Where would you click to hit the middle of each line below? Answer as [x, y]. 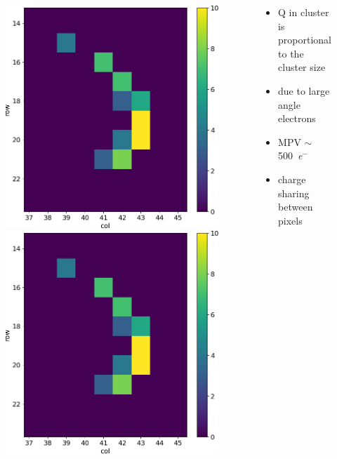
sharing [294, 193]
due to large [304, 90]
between [296, 207]
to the [291, 53]
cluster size [302, 67]
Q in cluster [304, 12]
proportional [305, 40]
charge [292, 179]
